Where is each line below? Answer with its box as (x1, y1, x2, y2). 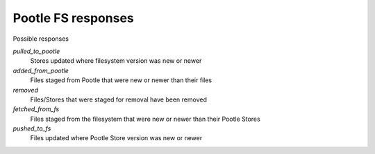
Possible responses (12, 35, 69, 43)
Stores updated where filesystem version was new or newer (30, 57, 202, 65)
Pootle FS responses (12, 10, 135, 26)
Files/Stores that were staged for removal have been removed (30, 95, 208, 104)
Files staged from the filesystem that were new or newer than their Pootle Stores (30, 115, 260, 123)
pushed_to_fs (12, 124, 51, 133)
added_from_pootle (12, 66, 69, 75)
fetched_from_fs (12, 105, 60, 113)
